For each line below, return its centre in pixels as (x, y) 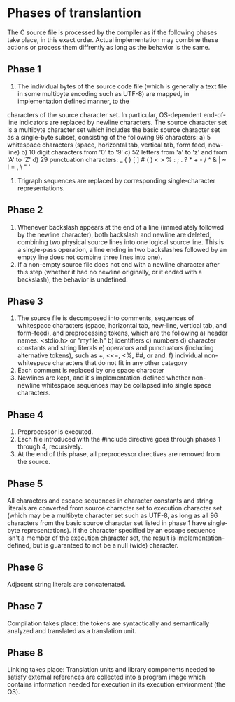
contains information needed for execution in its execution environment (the (116, 684)
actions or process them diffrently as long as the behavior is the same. (109, 47)
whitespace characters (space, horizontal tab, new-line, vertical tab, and (122, 326)
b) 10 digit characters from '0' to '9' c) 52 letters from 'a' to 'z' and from (124, 152)
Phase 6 (25, 568)
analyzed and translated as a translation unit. (72, 630)
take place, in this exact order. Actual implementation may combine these (113, 39)
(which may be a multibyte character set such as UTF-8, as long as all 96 (113, 515)
